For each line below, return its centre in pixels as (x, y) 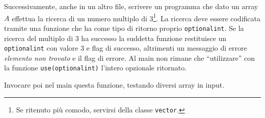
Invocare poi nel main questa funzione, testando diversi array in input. (114, 85)
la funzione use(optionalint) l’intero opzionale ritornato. (96, 68)
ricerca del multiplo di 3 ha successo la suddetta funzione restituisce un (115, 38)
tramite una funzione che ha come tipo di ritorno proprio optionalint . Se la (124, 28)
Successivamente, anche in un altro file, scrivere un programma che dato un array (131, 6)
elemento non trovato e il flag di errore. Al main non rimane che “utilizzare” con (129, 57)
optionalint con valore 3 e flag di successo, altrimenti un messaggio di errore (126, 48)
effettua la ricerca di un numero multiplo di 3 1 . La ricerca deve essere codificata (136, 17)
